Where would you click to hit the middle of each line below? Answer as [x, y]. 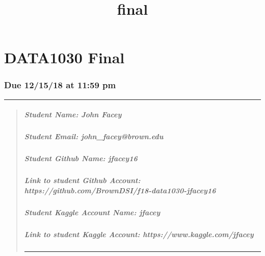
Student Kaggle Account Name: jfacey [92, 212]
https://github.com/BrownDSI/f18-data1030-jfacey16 [120, 190]
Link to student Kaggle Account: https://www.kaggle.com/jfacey [139, 234]
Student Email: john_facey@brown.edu [94, 136]
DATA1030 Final [64, 57]
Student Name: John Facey [73, 114]
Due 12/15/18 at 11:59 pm [60, 85]
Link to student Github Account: [82, 180]
